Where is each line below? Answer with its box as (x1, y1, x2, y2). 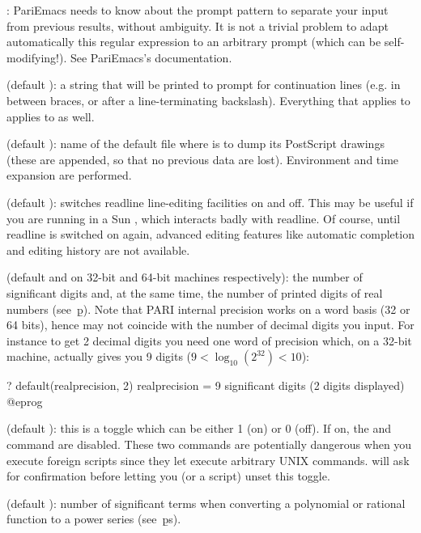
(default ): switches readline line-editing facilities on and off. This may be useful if (6, 193, 414, 210)
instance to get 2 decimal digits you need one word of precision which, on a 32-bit (6, 332, 412, 349)
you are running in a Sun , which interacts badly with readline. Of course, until (6, 209, 401, 226)
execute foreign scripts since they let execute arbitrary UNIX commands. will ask (6, 451, 410, 468)
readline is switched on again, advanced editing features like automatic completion (6, 226, 415, 243)
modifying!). (6, 49, 67, 66)
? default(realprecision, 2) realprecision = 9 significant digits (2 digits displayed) (6, 377, 405, 394)
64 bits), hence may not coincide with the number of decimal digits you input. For (6, 316, 415, 333)
